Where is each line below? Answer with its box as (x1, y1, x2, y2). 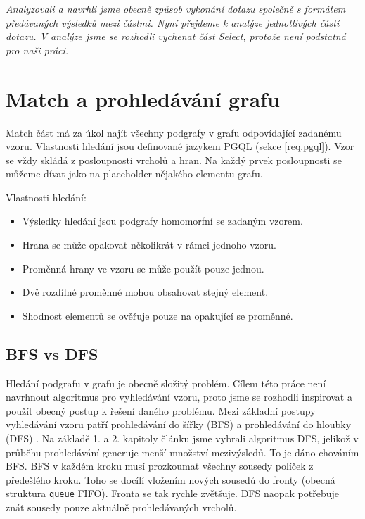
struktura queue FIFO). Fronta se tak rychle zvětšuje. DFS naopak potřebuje (6, 486, 339, 501)
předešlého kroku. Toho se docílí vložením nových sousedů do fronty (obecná (6, 472, 335, 487)
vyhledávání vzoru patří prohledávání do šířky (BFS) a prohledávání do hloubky (6, 417, 352, 432)
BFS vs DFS (6, 342, 98, 364)
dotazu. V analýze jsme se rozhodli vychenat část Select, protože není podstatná (6, 29, 346, 44)
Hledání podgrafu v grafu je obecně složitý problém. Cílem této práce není (6, 375, 326, 390)
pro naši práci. (6, 42, 69, 57)
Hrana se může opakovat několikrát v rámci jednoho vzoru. (22, 237, 276, 252)
